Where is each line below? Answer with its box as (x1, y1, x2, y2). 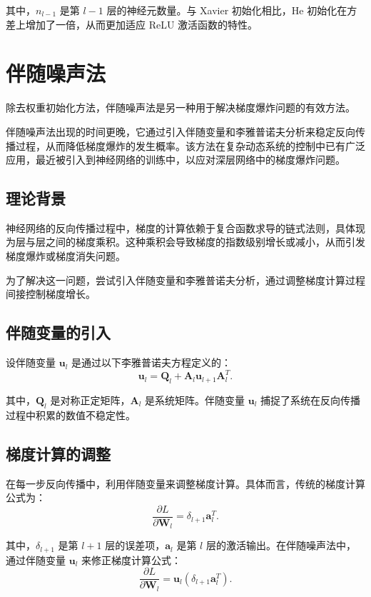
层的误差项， (105, 538, 166, 553)
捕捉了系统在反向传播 (260, 392, 361, 407)
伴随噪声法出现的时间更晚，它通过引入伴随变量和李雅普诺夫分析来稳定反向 (6, 124, 355, 139)
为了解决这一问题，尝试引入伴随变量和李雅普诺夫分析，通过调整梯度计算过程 (6, 272, 365, 287)
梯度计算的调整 (6, 442, 111, 464)
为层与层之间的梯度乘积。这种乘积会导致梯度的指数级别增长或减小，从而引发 (6, 234, 365, 249)
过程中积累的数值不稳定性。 (6, 407, 136, 422)
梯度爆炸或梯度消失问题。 (6, 249, 126, 264)
